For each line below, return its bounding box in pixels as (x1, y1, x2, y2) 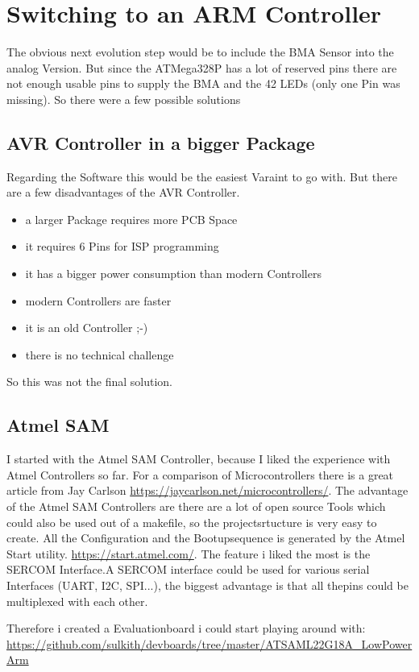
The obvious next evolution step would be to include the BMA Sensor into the (6, 44, 394, 60)
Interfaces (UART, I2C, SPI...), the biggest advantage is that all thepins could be (6, 577, 409, 593)
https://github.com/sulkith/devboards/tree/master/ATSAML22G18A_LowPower (6, 635, 413, 652)
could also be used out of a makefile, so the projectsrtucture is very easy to (6, 513, 377, 530)
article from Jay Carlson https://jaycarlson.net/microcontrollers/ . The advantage (6, 482, 409, 499)
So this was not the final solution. (6, 373, 172, 390)
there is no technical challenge (25, 346, 174, 363)
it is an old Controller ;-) (25, 319, 148, 336)
